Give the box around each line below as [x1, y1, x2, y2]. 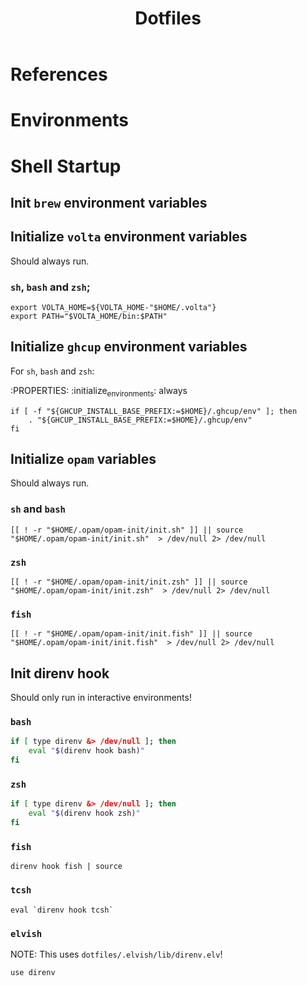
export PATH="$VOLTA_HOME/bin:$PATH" [10, 312, 168, 322]
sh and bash [10, 502, 66, 516]
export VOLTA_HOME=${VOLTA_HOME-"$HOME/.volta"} [10, 303, 217, 313]
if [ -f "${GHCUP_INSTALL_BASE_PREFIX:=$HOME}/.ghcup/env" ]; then [10, 406, 298, 416]
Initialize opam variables [10, 451, 157, 468]
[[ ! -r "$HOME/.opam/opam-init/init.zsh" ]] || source [10, 577, 248, 587]
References [10, 63, 108, 86]
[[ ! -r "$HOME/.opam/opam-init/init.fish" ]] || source [10, 629, 253, 639]
